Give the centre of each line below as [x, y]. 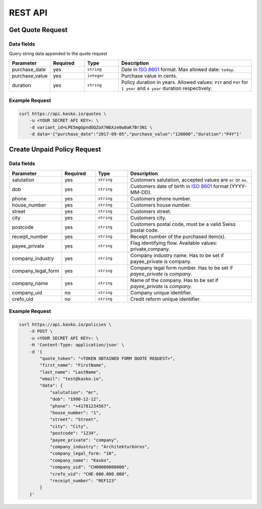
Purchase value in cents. [149, 76]
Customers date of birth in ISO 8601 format [180, 186]
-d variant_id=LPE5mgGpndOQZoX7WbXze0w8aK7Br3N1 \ [91, 127]
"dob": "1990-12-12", [75, 399]
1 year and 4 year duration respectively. [167, 88]
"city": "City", [69, 426]
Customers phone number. [161, 198]
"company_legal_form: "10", [83, 453]
